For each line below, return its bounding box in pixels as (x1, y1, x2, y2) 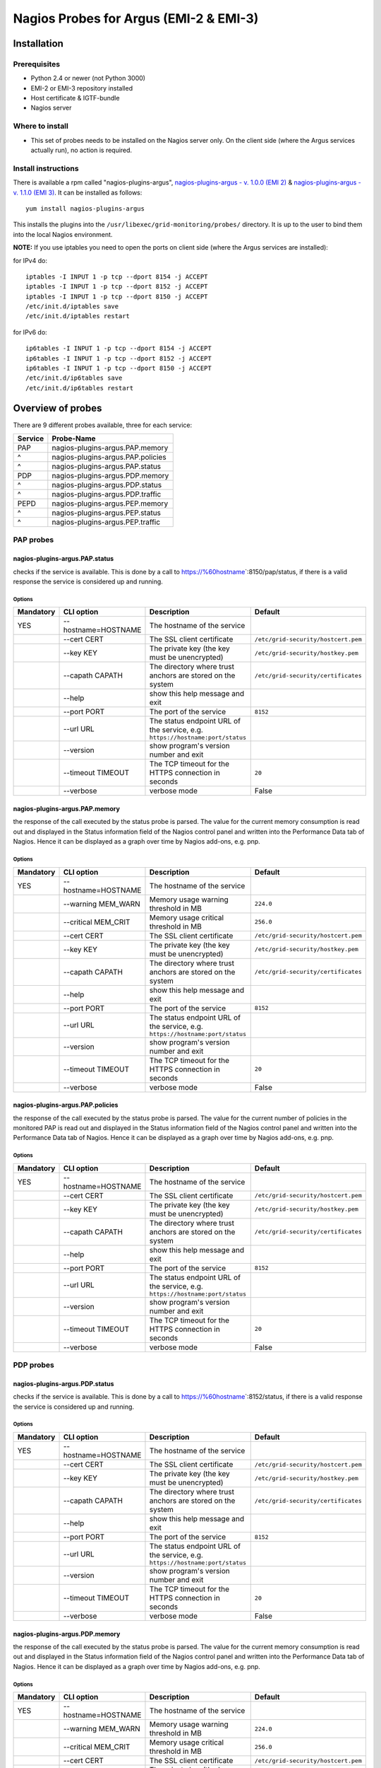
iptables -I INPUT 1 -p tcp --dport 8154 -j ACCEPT (25, 272, 208, 281)
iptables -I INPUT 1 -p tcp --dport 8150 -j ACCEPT (25, 292, 208, 301)
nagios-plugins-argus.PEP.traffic (52, 517, 161, 527)
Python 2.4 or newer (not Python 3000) (30, 74, 146, 83)
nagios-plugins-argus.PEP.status (52, 508, 162, 518)
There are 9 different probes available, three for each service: (13, 421, 193, 429)
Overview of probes (13, 402, 102, 414)
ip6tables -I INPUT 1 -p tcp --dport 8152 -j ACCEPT (25, 354, 212, 362)
